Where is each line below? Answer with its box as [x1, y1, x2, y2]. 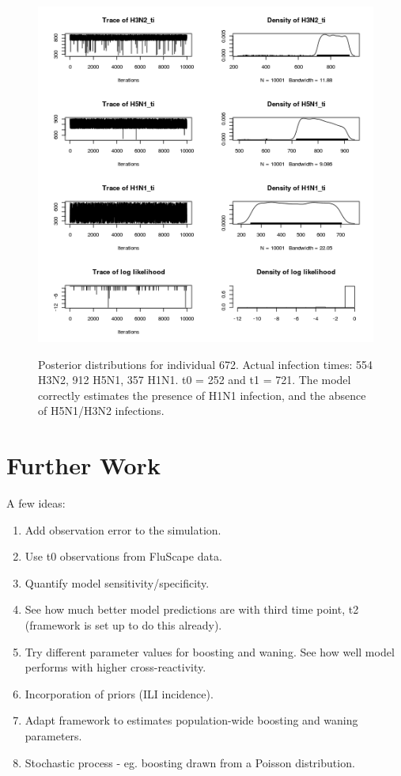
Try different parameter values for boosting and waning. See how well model [25, 643, 395, 660]
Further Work [6, 449, 161, 481]
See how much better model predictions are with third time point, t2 [25, 601, 359, 618]
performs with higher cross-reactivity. [25, 659, 206, 675]
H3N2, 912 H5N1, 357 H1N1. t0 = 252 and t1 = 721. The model [38, 371, 351, 388]
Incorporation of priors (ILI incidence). [25, 685, 214, 702]
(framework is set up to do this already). [25, 617, 222, 633]
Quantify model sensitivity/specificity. [25, 574, 210, 591]
